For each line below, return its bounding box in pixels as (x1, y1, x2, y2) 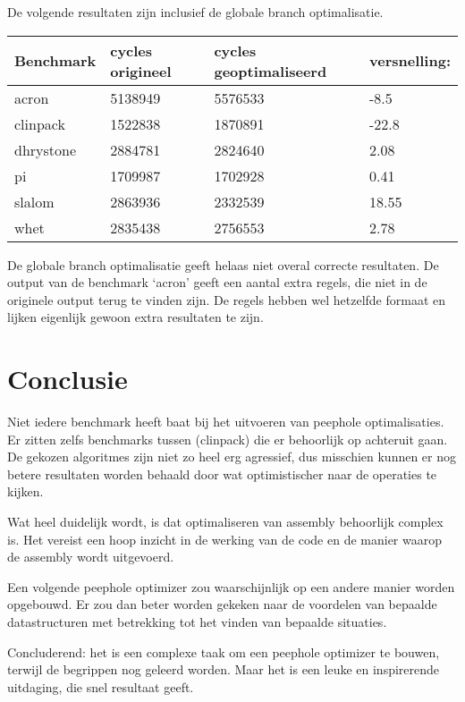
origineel (110, 60, 172, 81)
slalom (14, 190, 55, 212)
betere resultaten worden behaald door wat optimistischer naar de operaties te (7, 464, 437, 483)
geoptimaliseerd (214, 60, 327, 81)
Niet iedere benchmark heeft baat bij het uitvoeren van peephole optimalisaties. (7, 412, 444, 431)
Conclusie (7, 360, 128, 397)
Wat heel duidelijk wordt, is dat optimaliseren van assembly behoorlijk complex (7, 512, 444, 531)
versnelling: (369, 50, 451, 72)
